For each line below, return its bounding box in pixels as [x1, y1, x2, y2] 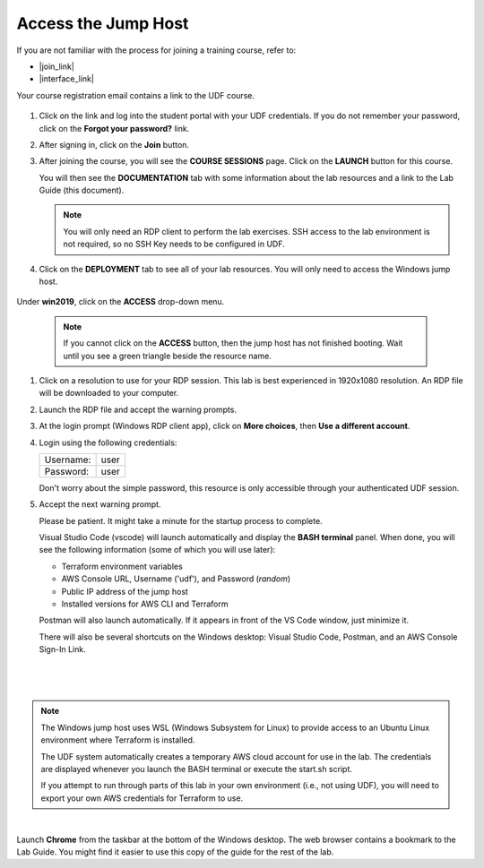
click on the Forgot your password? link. [39, 123, 190, 133]
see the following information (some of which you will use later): [39, 545, 276, 555]
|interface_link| [39, 73, 94, 84]
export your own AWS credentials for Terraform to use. [40, 793, 244, 804]
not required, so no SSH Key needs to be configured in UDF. [63, 238, 286, 250]
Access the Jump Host [16, 13, 189, 33]
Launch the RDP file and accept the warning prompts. [39, 404, 238, 415]
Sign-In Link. [39, 644, 86, 655]
